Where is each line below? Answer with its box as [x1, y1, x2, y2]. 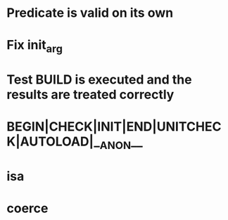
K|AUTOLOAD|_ [6, 134, 100, 150]
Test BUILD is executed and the [6, 72, 192, 88]
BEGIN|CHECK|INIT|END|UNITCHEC [6, 119, 222, 135]
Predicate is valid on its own [6, 5, 174, 21]
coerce [6, 200, 49, 216]
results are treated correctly [6, 86, 175, 103]
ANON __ [99, 134, 144, 152]
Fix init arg [6, 37, 63, 56]
